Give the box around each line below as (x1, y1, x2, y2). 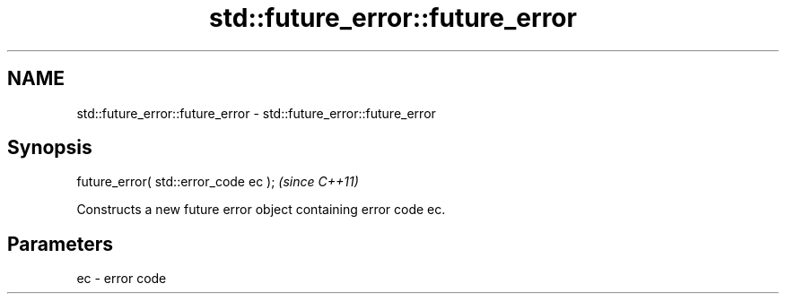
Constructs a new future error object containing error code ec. (76, 202, 446, 218)
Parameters (7, 232, 113, 255)
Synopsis (7, 136, 92, 159)
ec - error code (76, 271, 167, 287)
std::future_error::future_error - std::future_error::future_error (76, 105, 436, 121)
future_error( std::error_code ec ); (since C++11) (76, 174, 359, 190)
